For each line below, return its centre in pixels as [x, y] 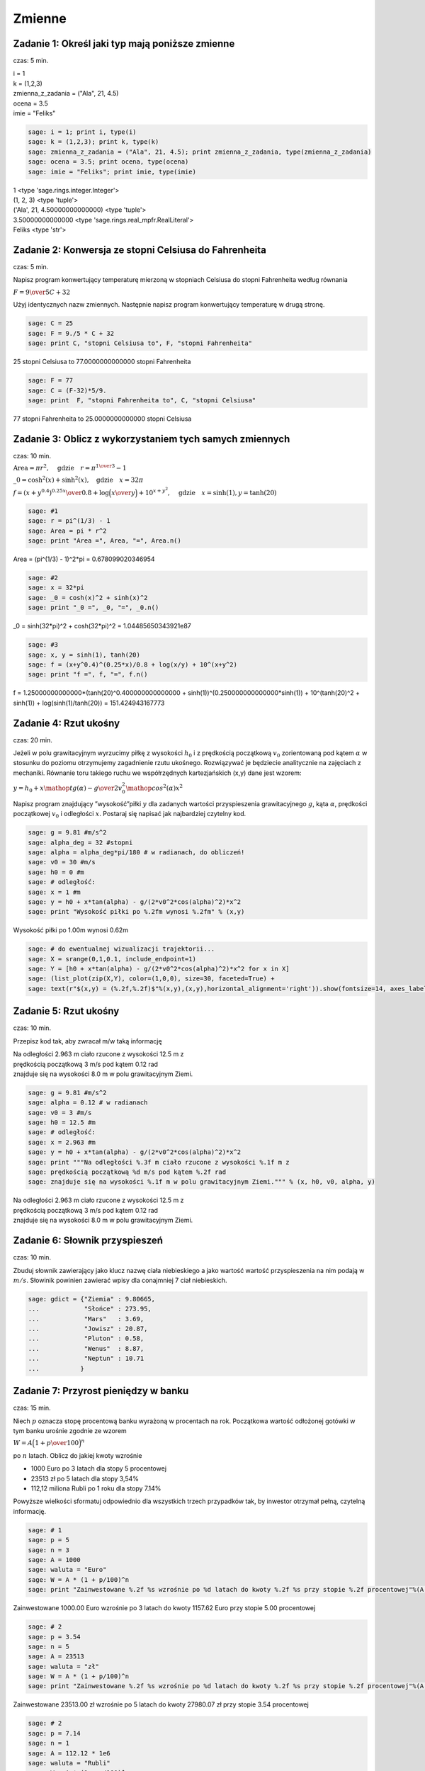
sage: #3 [43, 645]
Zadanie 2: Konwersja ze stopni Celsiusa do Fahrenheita [140, 250]
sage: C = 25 [51, 323]
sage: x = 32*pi [56, 588]
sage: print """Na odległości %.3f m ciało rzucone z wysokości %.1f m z [159, 1162]
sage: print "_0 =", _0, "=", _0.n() [93, 608]
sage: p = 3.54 [54, 1637]
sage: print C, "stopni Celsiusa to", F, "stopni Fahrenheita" [140, 343]
